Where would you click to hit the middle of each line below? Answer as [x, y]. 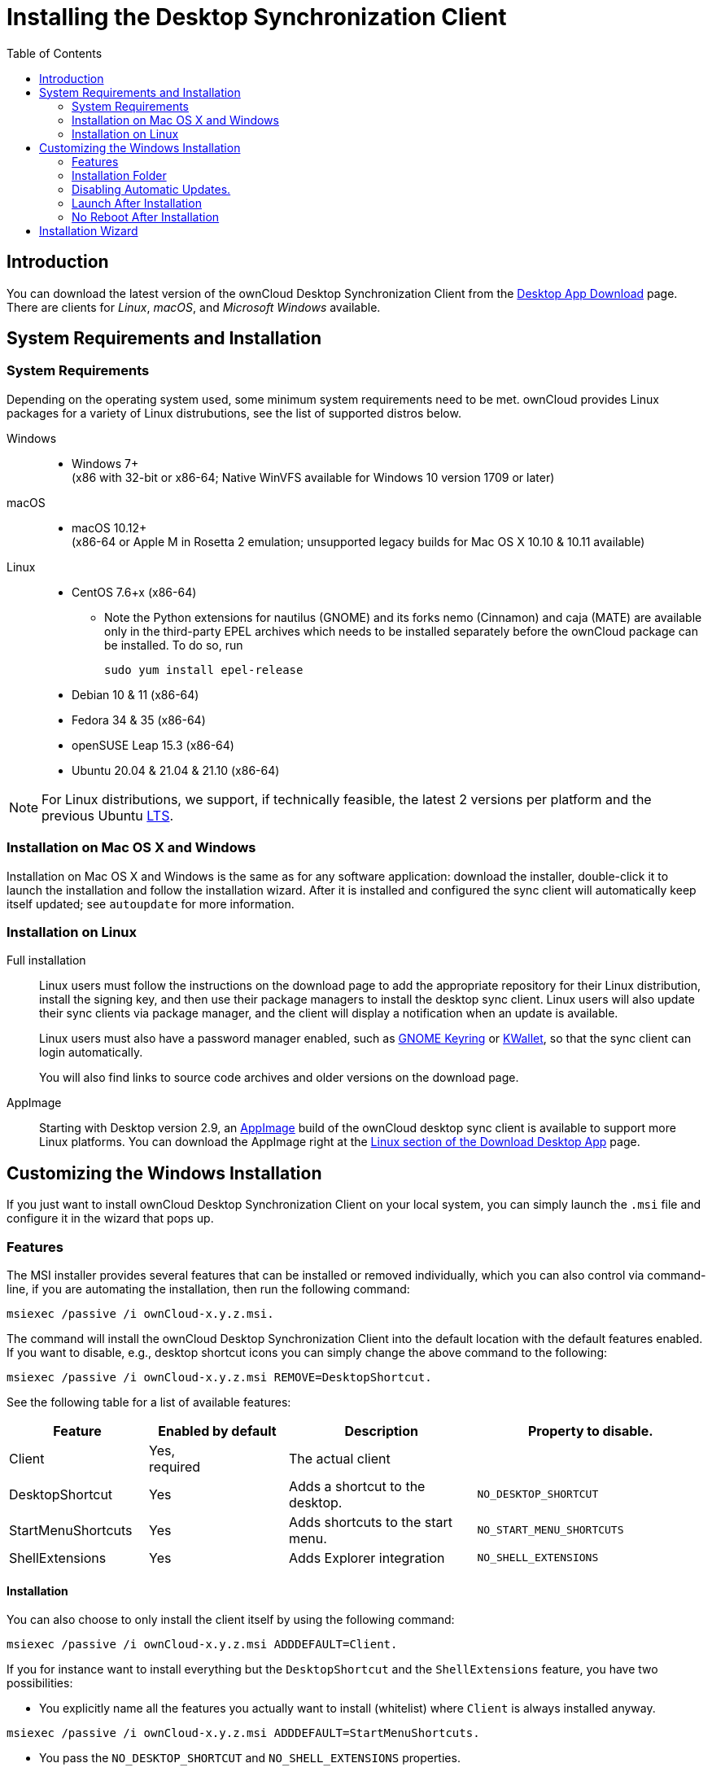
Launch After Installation [137, 203]
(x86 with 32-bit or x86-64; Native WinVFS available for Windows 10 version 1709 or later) [313, 477]
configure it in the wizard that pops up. [110, 1219]
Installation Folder [119, 175]
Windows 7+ [105, 463]
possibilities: [40, 1683]
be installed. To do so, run [174, 645]
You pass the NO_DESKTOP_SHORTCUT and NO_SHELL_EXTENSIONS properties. [250, 1758]
